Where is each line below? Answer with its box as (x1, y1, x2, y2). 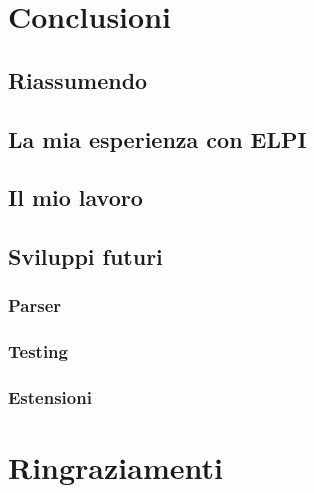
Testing (8, 339, 68, 364)
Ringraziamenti (8, 447, 223, 488)
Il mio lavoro (8, 182, 143, 213)
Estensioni (8, 385, 92, 410)
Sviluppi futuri (8, 241, 163, 272)
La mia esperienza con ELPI (8, 123, 307, 154)
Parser (8, 293, 62, 318)
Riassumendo (8, 64, 148, 95)
